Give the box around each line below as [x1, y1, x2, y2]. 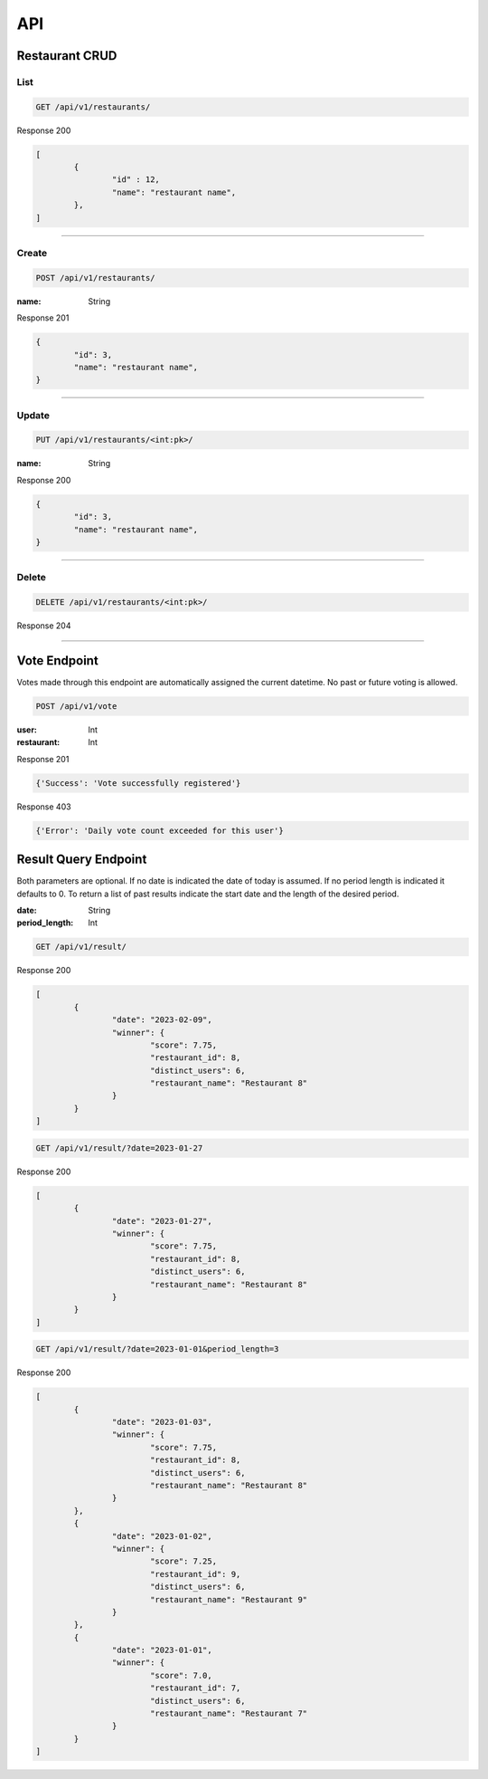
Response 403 [16, 801, 71, 812]
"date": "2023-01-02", [111, 1531, 212, 1541]
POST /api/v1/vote [35, 702, 117, 711]
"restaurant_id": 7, [149, 1683, 241, 1693]
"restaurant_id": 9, [149, 1569, 241, 1579]
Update [16, 408, 50, 421]
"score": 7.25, [149, 1556, 217, 1566]
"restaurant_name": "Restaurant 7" [149, 1708, 308, 1719]
